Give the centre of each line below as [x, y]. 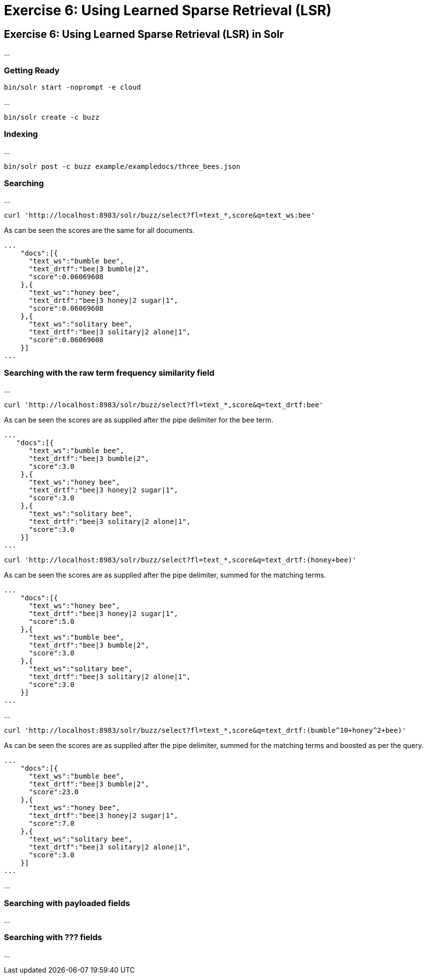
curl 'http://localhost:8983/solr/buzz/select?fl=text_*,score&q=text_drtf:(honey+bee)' [180, 560]
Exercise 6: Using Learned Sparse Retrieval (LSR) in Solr [144, 34]
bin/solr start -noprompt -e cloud [73, 87]
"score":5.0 [52, 622]
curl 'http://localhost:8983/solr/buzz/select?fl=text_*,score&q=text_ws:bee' [160, 215]
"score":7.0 [52, 824]
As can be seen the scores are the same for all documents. [99, 230]
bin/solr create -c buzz [52, 117]
